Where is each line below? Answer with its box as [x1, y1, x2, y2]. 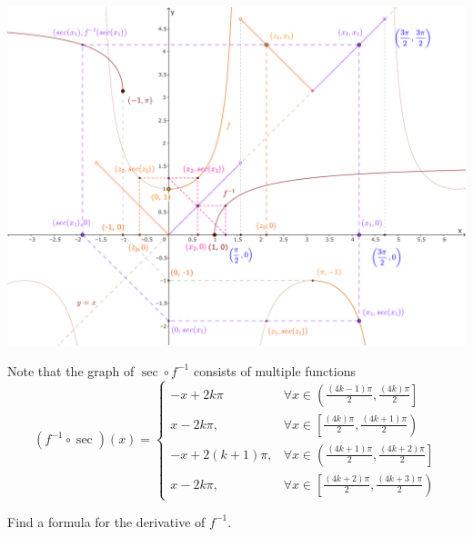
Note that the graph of [7, 361, 135, 380]
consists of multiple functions [193, 361, 356, 380]
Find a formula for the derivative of [7, 512, 206, 531]
